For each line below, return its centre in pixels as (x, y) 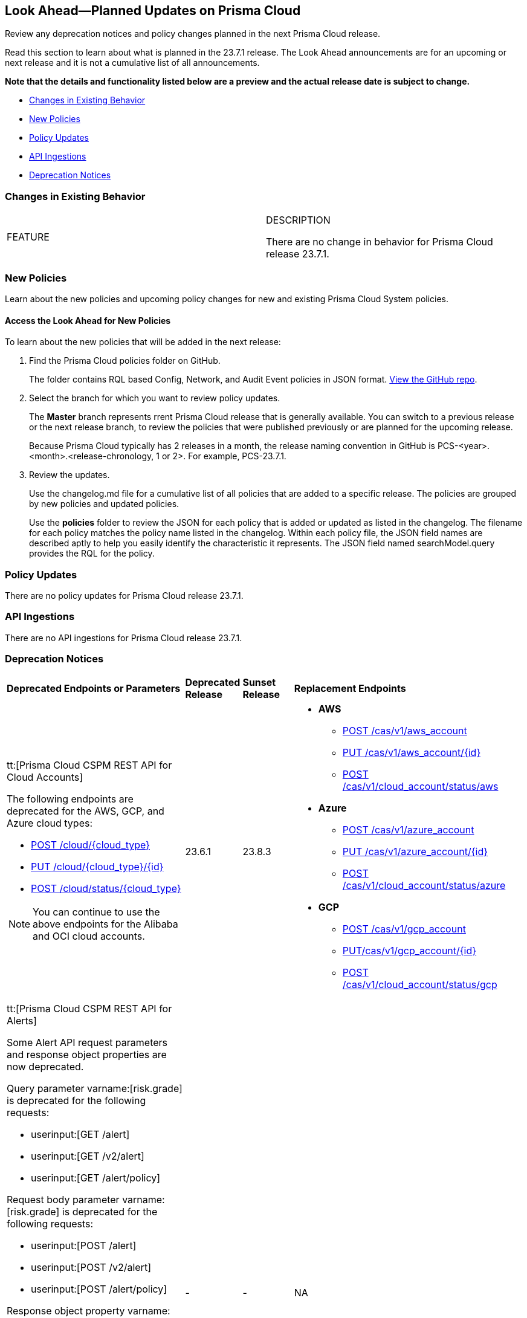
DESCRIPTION (298, 220)
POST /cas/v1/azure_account (408, 830)
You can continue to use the (96, 912)
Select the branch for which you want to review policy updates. (155, 398)
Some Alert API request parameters (87, 1043)
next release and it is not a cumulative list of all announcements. (132, 63)
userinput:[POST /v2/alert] (91, 1268)
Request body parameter (63, 1200)
